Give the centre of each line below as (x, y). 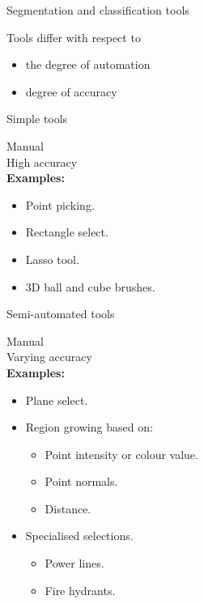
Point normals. (81, 481)
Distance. (68, 508)
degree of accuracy (71, 91)
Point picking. (60, 204)
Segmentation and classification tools (98, 10)
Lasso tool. (52, 259)
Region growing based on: (89, 427)
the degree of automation (88, 64)
